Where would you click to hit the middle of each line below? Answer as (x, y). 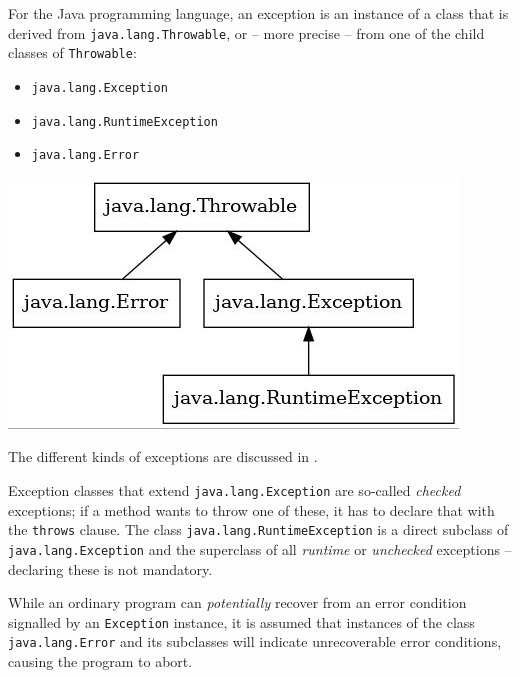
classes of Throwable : (72, 52)
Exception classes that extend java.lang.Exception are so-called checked (234, 490)
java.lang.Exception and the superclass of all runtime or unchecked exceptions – (260, 548)
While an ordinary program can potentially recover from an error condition (237, 602)
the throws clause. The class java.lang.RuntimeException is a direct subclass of (258, 529)
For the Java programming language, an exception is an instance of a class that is (258, 13)
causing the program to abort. (100, 661)
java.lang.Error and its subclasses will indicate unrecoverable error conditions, (255, 641)
